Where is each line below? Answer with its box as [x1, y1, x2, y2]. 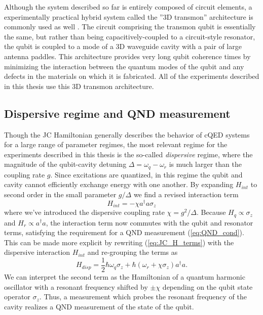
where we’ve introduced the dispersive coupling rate [4, 207, 165, 217]
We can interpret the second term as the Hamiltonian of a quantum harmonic [4, 271, 245, 282]
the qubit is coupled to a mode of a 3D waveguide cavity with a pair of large [4, 41, 242, 52]
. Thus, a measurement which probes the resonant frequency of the [39, 291, 247, 302]
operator [4, 291, 30, 302]
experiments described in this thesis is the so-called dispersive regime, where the [4, 149, 253, 159]
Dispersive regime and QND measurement [4, 105, 231, 121]
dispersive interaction [4, 247, 70, 257]
